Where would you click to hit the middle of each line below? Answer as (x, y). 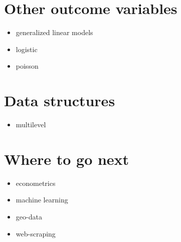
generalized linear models (54, 32)
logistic (27, 49)
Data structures (60, 100)
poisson (27, 66)
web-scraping (36, 233)
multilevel (31, 125)
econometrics (36, 183)
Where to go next (67, 159)
